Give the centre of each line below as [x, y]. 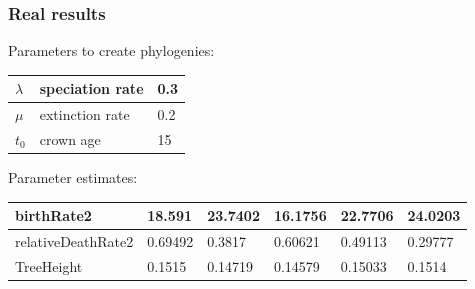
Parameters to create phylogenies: [111, 50]
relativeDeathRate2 [74, 241]
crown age [70, 139]
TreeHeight [49, 265]
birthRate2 [53, 215]
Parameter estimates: [73, 177]
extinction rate [84, 114]
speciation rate [91, 88]
